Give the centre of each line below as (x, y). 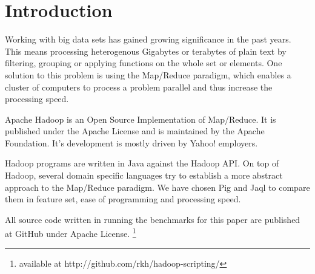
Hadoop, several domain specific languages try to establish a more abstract (144, 175)
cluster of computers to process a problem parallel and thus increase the (139, 87)
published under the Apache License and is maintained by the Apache (135, 131)
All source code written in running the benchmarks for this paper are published (153, 219)
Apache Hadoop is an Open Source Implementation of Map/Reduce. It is (141, 119)
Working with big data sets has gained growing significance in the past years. (148, 39)
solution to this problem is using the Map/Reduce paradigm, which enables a (148, 74)
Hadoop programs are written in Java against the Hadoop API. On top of (142, 163)
